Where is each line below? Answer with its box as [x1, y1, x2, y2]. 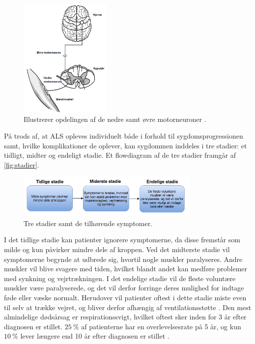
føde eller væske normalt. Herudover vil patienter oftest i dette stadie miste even [4, 292, 247, 302]
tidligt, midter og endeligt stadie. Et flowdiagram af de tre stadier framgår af [4, 150, 236, 160]
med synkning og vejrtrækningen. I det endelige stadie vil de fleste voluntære [4, 273, 236, 283]
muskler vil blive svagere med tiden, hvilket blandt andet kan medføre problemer [4, 263, 248, 274]
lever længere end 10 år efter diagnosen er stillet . [20, 331, 170, 341]
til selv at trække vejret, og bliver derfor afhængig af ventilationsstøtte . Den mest [4, 302, 252, 312]
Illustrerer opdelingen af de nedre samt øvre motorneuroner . [24, 114, 206, 124]
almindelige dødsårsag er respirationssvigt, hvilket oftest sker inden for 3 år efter [4, 312, 247, 322]
